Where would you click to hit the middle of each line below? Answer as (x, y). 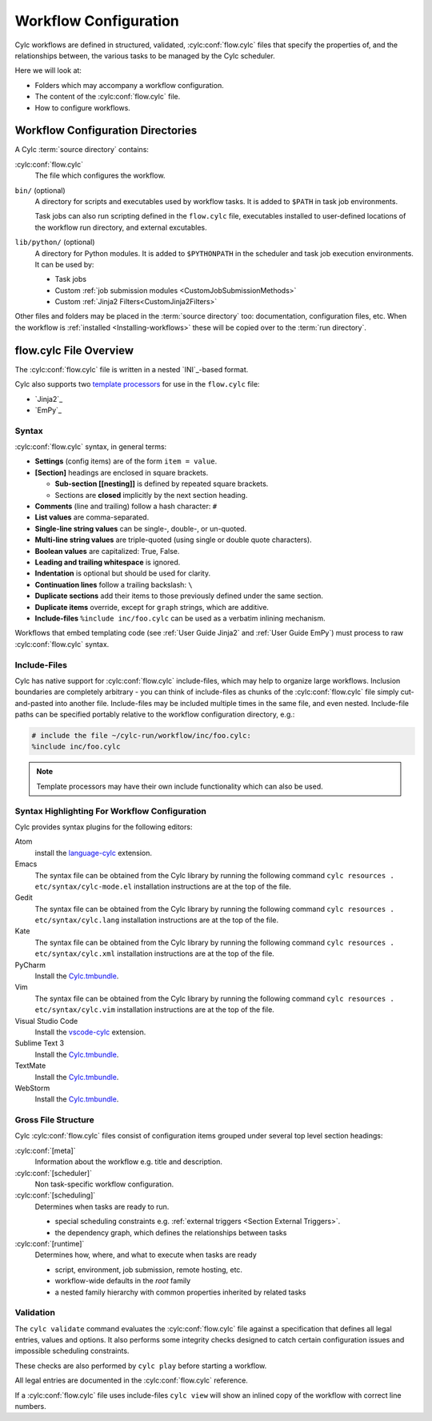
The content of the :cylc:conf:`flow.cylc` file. (108, 97)
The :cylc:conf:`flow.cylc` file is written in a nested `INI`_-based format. (132, 369)
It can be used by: (64, 264)
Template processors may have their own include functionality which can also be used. (180, 786)
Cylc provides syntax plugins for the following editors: (104, 827)
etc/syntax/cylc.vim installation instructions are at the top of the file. (155, 1010)
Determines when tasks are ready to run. (102, 1206)
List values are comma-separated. (92, 517)
